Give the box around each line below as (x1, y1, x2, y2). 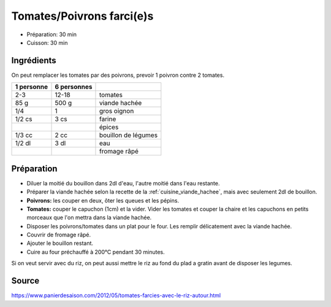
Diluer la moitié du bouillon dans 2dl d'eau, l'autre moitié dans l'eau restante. (26, 179, 220, 187)
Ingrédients (11, 55, 56, 66)
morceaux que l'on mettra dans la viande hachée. (26, 214, 152, 221)
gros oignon (99, 107, 134, 115)
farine (99, 115, 116, 123)
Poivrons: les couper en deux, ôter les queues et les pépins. (26, 196, 180, 204)
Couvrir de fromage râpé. (26, 231, 91, 239)
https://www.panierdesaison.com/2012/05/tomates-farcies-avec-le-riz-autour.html (11, 292, 221, 299)
